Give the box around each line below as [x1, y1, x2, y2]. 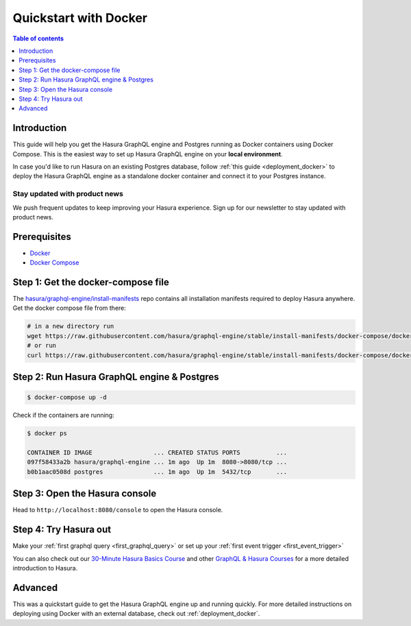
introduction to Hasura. [12, 564, 78, 572]
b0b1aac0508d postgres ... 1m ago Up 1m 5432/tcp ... [27, 468, 288, 476]
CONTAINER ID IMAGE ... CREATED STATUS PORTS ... [27, 448, 288, 456]
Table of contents [12, 34, 64, 43]
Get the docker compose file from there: [12, 304, 127, 312]
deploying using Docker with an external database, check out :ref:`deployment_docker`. [12, 610, 260, 618]
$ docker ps [27, 429, 68, 437]
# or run [27, 341, 57, 350]
